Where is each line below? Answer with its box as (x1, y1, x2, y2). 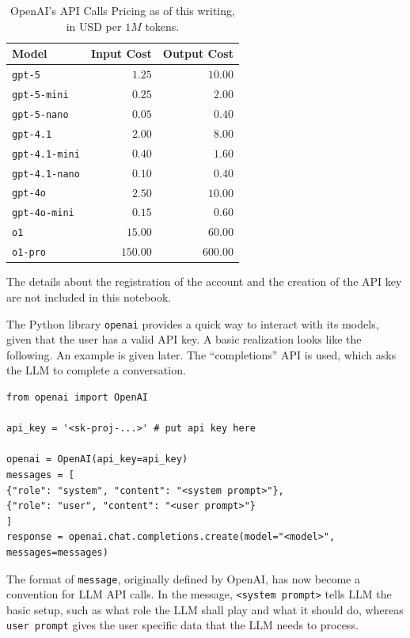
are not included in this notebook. (6, 288, 172, 305)
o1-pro (12, 247, 46, 259)
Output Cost (162, 45, 233, 62)
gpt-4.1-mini (12, 148, 80, 160)
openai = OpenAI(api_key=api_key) (6, 454, 188, 465)
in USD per (66, 17, 122, 34)
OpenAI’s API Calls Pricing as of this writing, (10, 2, 235, 18)
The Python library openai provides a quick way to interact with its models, (6, 315, 379, 332)
